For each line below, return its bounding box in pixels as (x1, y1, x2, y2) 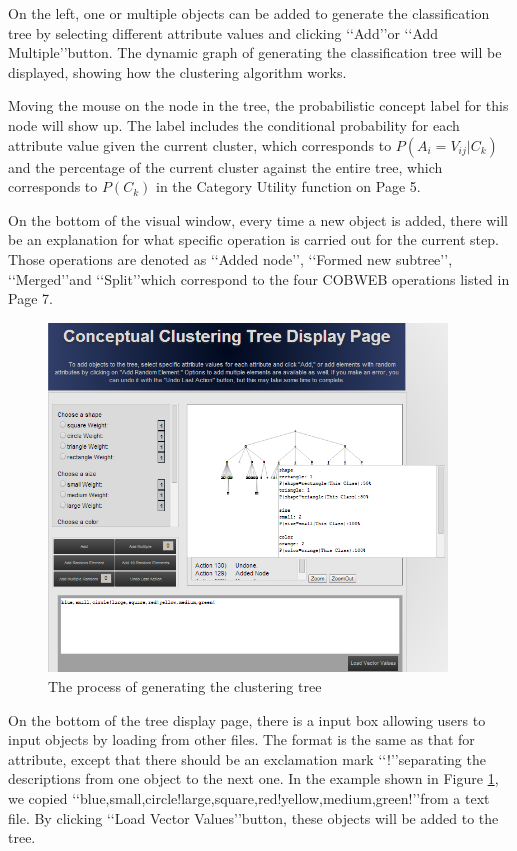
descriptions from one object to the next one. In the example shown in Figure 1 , (8, 768, 499, 789)
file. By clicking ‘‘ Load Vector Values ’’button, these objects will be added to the (8, 807, 499, 828)
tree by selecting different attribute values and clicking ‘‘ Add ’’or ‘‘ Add (8, 22, 439, 43)
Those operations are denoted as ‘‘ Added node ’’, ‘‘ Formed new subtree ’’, (8, 248, 453, 269)
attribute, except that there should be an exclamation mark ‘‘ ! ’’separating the (8, 748, 486, 769)
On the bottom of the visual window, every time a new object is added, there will (8, 209, 508, 230)
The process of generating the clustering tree (48, 675, 322, 696)
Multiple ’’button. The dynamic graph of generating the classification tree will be (8, 42, 502, 63)
